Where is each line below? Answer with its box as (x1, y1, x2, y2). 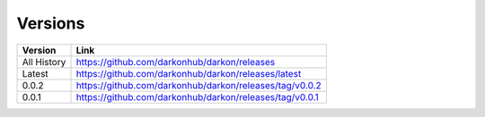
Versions (16, 13, 85, 33)
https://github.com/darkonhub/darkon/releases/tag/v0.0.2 (75, 79, 322, 91)
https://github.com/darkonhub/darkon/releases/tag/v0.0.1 (75, 90, 319, 103)
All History (22, 55, 66, 68)
